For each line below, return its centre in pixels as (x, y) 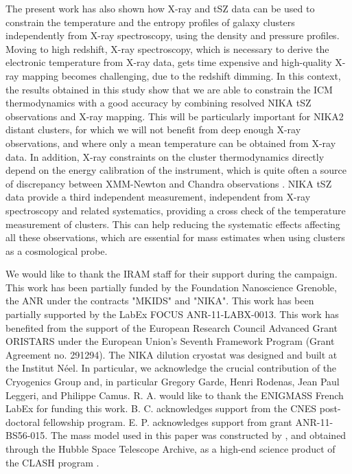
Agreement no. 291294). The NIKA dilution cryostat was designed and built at (172, 354)
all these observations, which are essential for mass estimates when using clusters (175, 237)
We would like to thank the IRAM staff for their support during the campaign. (172, 274)
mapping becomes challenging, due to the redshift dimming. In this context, (181, 75)
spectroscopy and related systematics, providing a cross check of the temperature (176, 210)
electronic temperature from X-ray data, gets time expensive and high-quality (169, 62)
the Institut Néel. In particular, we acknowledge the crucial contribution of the (171, 368)
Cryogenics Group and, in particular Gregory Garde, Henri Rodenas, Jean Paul (173, 382)
